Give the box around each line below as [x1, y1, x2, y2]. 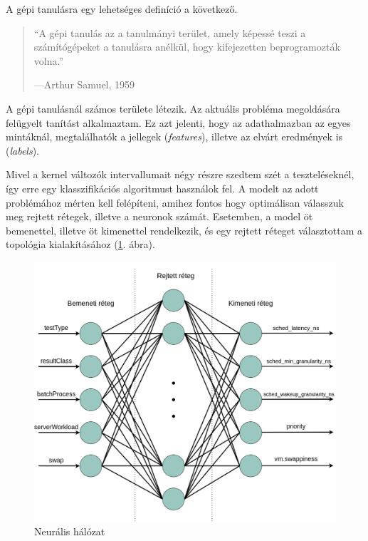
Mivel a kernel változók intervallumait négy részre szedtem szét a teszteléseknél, [6, 167, 354, 182]
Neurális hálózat [34, 524, 105, 539]
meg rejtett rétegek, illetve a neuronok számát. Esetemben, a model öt [6, 209, 313, 224]
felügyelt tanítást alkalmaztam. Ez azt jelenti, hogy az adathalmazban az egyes [6, 115, 351, 130]
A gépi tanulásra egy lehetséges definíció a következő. [6, 1, 238, 16]
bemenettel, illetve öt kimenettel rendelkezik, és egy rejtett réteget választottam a [6, 222, 363, 237]
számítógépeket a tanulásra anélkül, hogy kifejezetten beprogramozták [33, 39, 340, 54]
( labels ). [6, 143, 40, 158]
